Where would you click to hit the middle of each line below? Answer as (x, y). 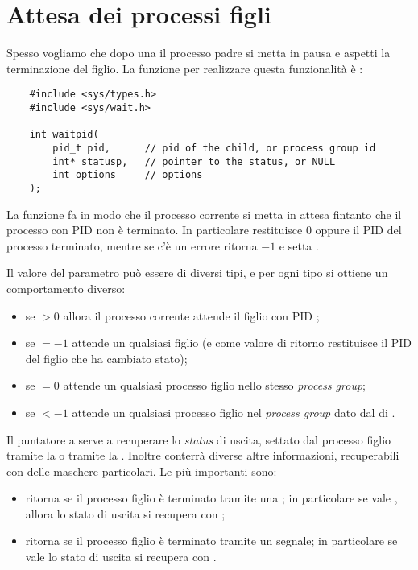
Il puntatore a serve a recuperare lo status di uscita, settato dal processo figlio (199, 439)
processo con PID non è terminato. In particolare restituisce (155, 230)
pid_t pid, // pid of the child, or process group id (214, 148)
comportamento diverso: (66, 288)
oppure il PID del (358, 230)
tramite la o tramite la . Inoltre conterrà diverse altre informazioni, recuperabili (203, 455)
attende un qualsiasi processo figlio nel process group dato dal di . (234, 412)
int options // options (128, 175)
